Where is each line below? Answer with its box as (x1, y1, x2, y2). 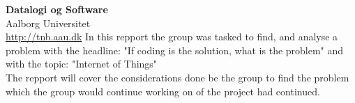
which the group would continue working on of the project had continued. (6, 84, 320, 98)
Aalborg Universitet (6, 15, 91, 30)
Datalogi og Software (6, 2, 108, 16)
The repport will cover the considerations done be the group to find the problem (6, 70, 349, 84)
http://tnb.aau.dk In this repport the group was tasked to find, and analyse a (6, 29, 338, 44)
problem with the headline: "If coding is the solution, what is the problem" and (6, 42, 344, 57)
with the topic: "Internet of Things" (6, 56, 158, 71)
